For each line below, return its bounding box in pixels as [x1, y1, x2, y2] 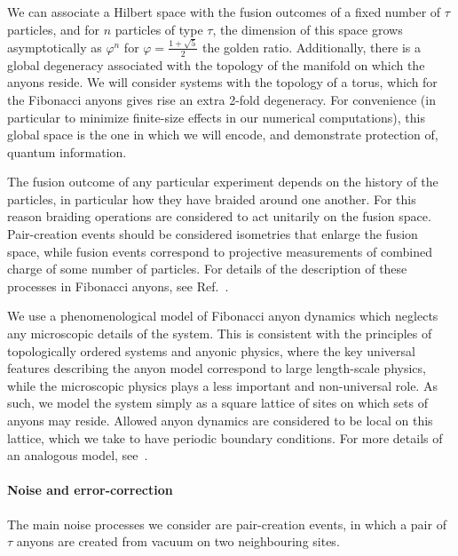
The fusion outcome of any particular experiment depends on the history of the [7, 172, 438, 191]
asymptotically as [7, 37, 102, 56]
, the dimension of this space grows [212, 20, 403, 38]
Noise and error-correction [7, 481, 173, 499]
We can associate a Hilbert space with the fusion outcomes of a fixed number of [7, 3, 441, 20]
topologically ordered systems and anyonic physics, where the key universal [7, 341, 415, 360]
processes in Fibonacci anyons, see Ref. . [7, 276, 229, 295]
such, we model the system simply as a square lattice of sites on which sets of [7, 393, 428, 412]
